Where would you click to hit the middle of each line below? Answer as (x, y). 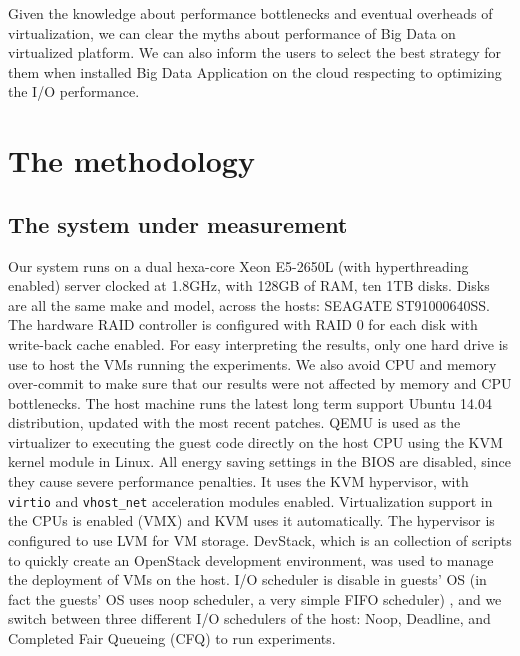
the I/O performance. (74, 91)
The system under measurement (178, 223)
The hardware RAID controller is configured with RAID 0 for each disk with (243, 324)
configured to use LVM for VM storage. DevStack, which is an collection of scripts (260, 539)
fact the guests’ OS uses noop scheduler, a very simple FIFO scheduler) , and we (255, 598)
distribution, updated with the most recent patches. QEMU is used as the (234, 422)
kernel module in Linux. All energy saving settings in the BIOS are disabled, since (259, 461)
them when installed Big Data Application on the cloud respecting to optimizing (255, 71)
